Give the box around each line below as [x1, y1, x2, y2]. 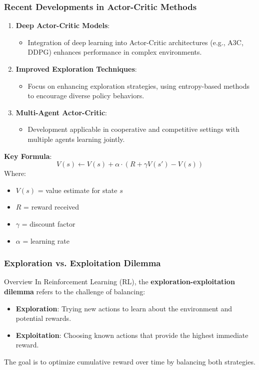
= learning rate [22, 235, 69, 246]
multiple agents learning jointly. [27, 133, 125, 144]
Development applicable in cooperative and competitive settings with [27, 124, 239, 134]
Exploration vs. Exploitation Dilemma [4, 257, 161, 269]
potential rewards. [15, 313, 71, 323]
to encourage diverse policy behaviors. [27, 90, 144, 101]
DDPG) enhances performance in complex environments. [27, 47, 202, 57]
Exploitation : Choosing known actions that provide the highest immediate [15, 329, 248, 340]
